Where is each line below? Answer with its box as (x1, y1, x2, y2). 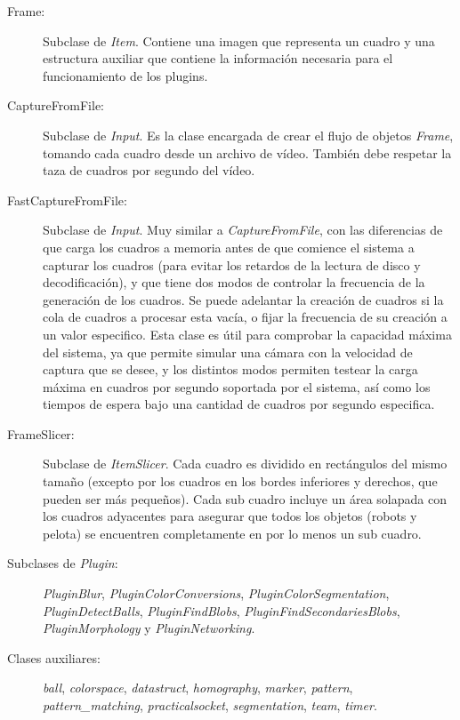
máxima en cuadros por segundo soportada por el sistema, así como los (43, 377, 431, 396)
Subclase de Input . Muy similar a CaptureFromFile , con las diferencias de (43, 220, 443, 239)
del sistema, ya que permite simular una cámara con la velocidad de (43, 342, 413, 361)
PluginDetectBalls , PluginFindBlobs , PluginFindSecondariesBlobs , (43, 601, 400, 620)
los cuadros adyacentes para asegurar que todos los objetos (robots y (43, 507, 417, 525)
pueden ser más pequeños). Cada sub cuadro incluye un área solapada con (43, 489, 447, 508)
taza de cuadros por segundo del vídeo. (43, 161, 255, 180)
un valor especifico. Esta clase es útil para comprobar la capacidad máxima (43, 324, 452, 343)
